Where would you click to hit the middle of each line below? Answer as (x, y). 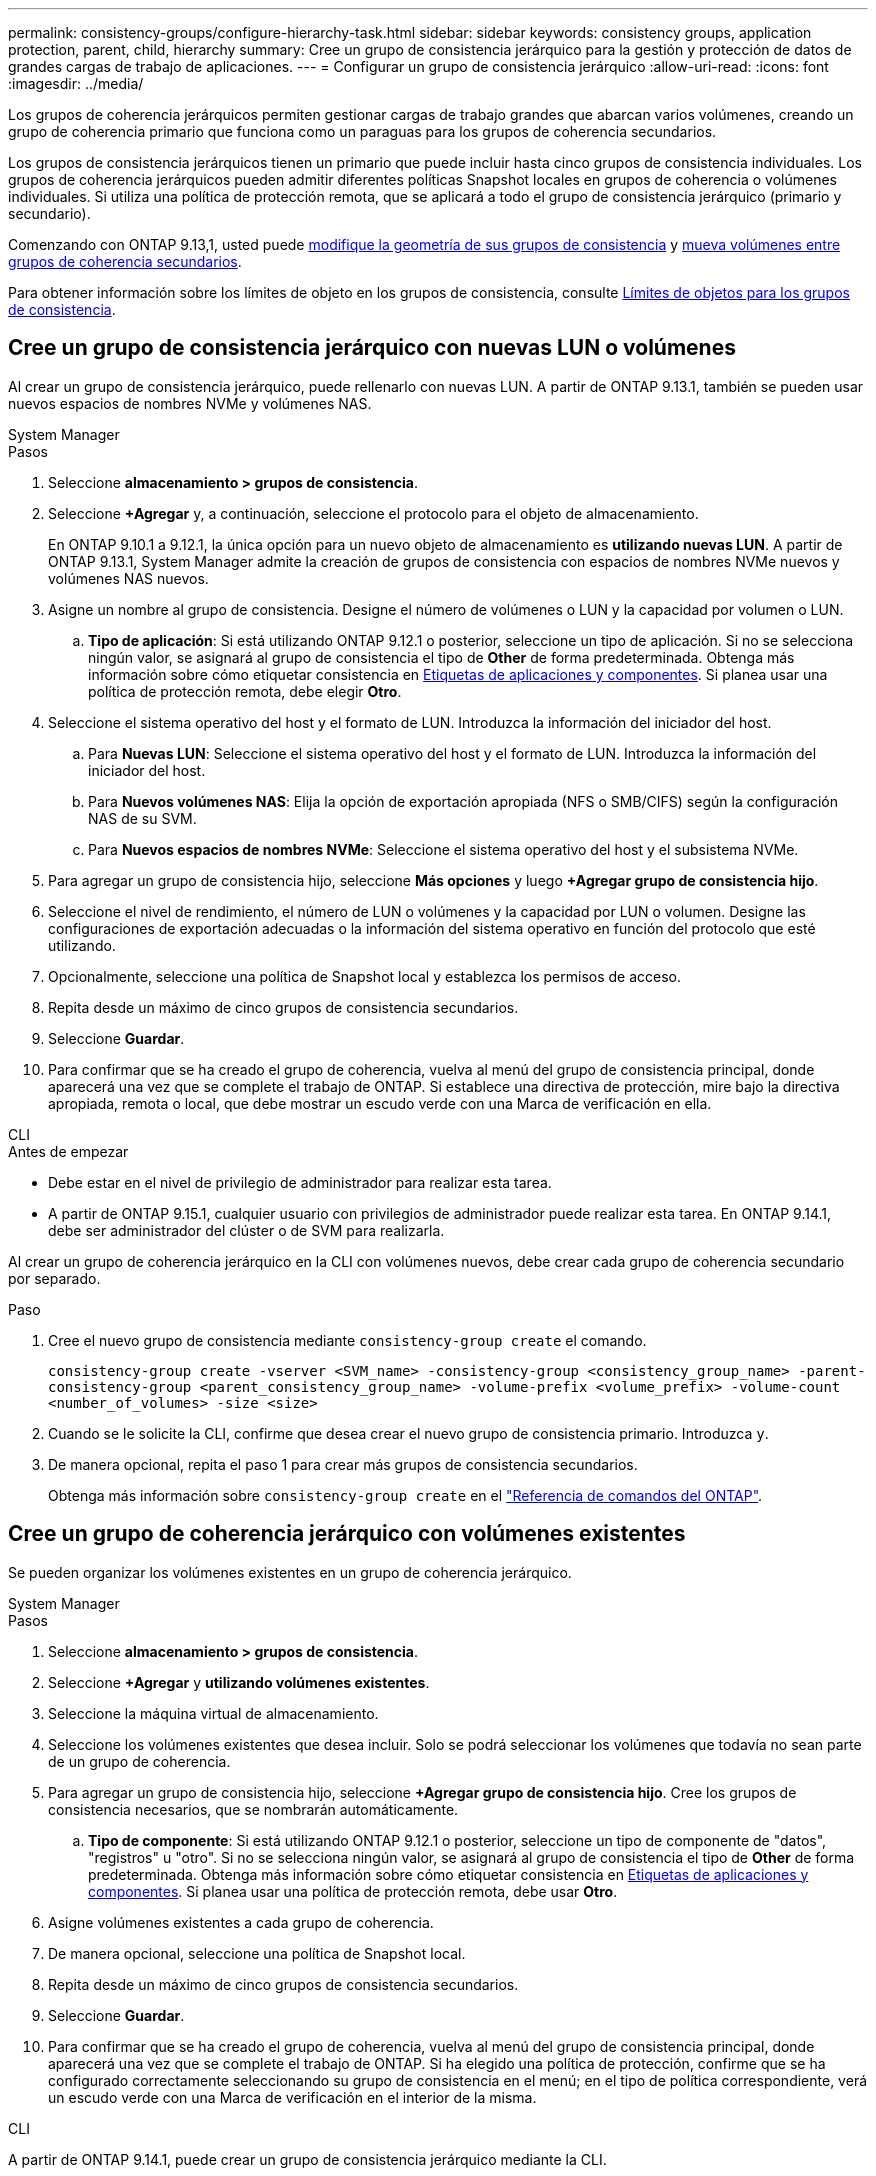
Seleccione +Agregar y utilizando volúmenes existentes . (239, 1682)
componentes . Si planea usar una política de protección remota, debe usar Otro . (353, 1891)
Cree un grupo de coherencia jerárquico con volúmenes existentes (347, 1534)
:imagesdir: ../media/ (76, 83)
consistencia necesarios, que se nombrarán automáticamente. (253, 1809)
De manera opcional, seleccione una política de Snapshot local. (257, 1953)
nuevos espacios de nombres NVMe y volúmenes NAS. (190, 403)
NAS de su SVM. (142, 818)
